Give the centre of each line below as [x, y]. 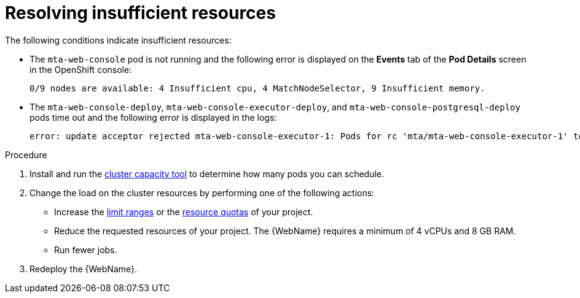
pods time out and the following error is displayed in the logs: [153, 117]
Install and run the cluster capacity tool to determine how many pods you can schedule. [207, 174]
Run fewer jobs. [86, 250]
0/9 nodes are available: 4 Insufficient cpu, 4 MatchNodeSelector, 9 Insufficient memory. [257, 88]
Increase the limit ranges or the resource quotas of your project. [184, 212]
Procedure [26, 155]
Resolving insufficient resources [140, 13]
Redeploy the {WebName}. [84, 269]
